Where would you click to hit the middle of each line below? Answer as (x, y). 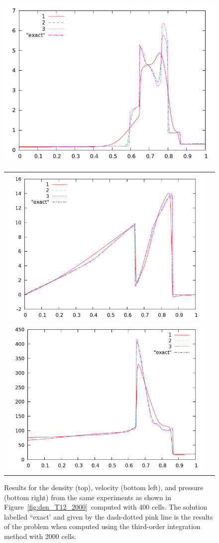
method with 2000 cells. (40, 536)
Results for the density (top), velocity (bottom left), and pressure (104, 487)
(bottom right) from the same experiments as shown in (88, 497)
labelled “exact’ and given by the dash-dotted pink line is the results (109, 516)
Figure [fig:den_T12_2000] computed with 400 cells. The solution (106, 507)
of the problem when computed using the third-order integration (102, 526)
